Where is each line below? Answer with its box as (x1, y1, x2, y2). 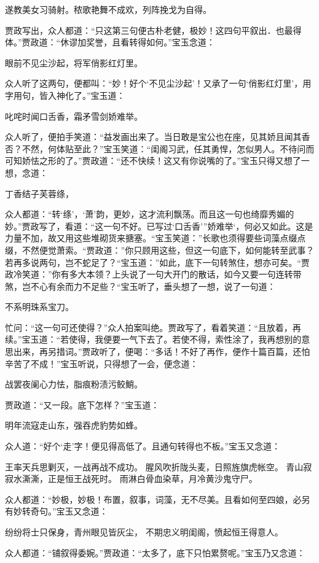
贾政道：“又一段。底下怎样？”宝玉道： (5, 398, 160, 411)
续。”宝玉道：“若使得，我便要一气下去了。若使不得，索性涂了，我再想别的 (5, 333, 302, 346)
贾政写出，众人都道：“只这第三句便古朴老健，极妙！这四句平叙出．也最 (5, 23, 293, 36)
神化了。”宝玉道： (56, 88, 125, 101)
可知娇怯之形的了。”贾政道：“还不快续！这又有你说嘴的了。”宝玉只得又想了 (5, 154, 301, 167)
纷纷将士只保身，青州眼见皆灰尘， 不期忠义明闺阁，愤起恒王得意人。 (5, 526, 283, 538)
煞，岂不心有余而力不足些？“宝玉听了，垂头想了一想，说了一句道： (5, 279, 276, 292)
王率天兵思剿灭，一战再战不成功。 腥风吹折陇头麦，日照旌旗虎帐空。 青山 (5, 460, 304, 473)
